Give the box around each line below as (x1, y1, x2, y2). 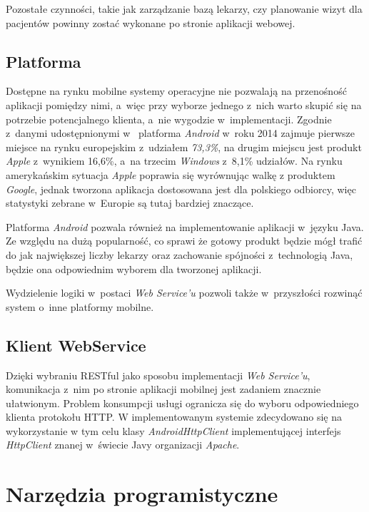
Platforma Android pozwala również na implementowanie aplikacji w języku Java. (6, 219, 364, 234)
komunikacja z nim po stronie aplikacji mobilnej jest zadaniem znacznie (6, 382, 321, 396)
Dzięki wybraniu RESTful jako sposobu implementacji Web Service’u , (6, 367, 310, 382)
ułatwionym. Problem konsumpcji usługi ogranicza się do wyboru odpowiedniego (6, 395, 359, 410)
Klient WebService (6, 334, 146, 356)
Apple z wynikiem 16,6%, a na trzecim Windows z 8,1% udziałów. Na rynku (6, 153, 343, 168)
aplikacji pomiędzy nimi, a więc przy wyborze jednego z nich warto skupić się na (6, 97, 362, 112)
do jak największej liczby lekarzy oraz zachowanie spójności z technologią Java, (6, 247, 353, 262)
